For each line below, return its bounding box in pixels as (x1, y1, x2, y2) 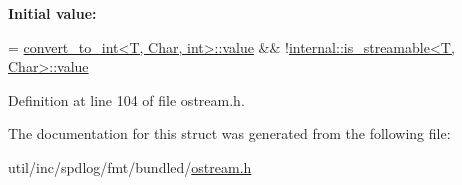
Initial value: (8, 3, 97, 23)
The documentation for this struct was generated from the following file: (8, 123, 451, 144)
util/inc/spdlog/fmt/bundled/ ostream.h (8, 156, 252, 177)
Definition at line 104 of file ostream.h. (8, 89, 245, 110)
